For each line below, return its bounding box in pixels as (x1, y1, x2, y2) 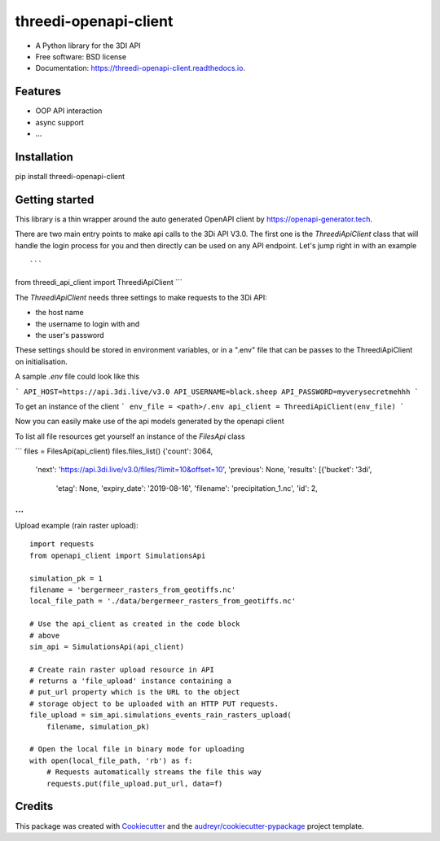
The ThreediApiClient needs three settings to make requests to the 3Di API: (15, 292, 268, 302)
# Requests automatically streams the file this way (46, 768, 262, 777)
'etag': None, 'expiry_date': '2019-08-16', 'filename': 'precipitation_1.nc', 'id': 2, (55, 483, 318, 493)
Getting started (15, 192, 95, 207)
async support (35, 117, 85, 127)
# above (29, 631, 60, 640)
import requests (29, 540, 95, 549)
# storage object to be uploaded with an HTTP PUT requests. (29, 699, 279, 708)
